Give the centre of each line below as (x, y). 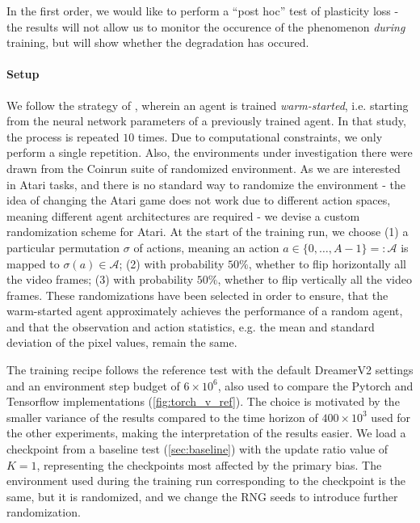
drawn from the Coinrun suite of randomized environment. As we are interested (204, 168)
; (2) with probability (172, 263)
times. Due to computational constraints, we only (260, 136)
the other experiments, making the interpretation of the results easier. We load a (206, 433)
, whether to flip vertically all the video (315, 279)
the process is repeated (63, 136)
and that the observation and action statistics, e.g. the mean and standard (191, 326)
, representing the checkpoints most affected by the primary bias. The (209, 464)
